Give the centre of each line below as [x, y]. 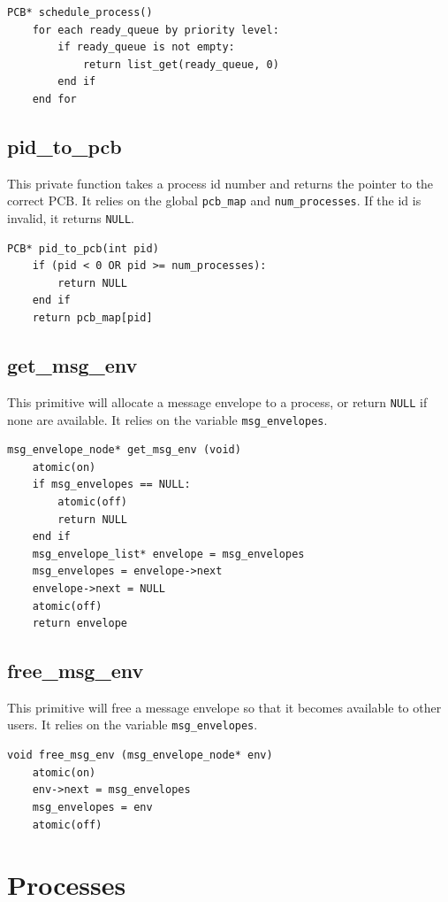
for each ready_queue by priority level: [156, 30]
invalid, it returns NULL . [71, 218]
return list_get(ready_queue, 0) [181, 64]
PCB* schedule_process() [80, 12]
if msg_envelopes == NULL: [111, 485]
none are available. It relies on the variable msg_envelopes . [167, 419]
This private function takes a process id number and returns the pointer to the [220, 183]
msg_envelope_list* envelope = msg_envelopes [168, 554]
